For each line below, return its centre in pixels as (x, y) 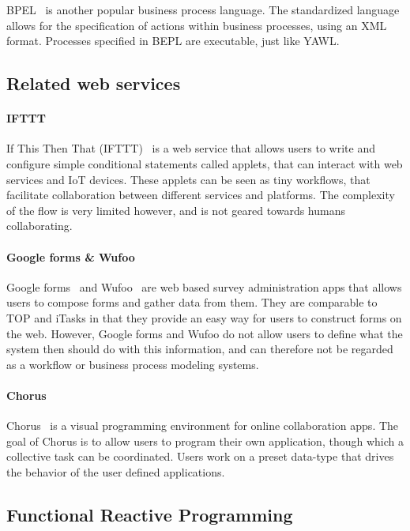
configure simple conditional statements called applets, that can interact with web (205, 163)
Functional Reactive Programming (150, 514)
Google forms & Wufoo (71, 256)
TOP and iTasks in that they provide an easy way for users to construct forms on (204, 317)
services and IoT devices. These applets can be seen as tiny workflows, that (188, 179)
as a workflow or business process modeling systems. (133, 364)
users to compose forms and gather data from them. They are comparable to (192, 302)
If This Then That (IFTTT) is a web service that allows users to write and (191, 148)
